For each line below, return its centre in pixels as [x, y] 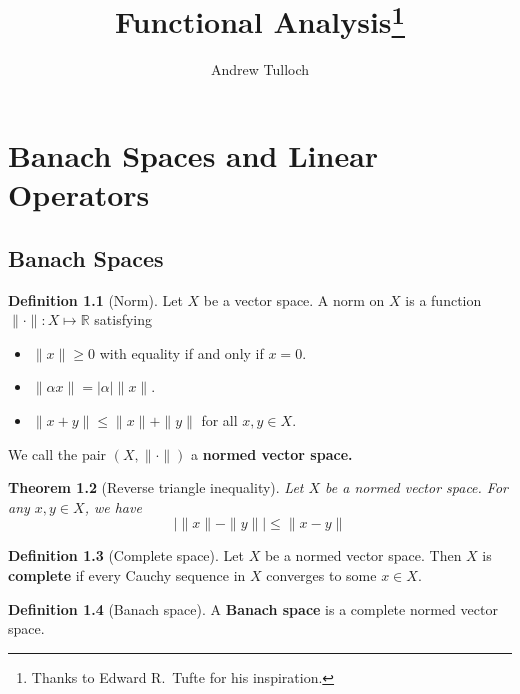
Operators [79, 194]
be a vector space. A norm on [294, 299]
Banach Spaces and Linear [193, 155]
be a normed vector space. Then [363, 555]
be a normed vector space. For [416, 487]
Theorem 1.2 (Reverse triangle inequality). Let [156, 487]
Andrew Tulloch [260, 69]
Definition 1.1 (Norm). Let [95, 299]
